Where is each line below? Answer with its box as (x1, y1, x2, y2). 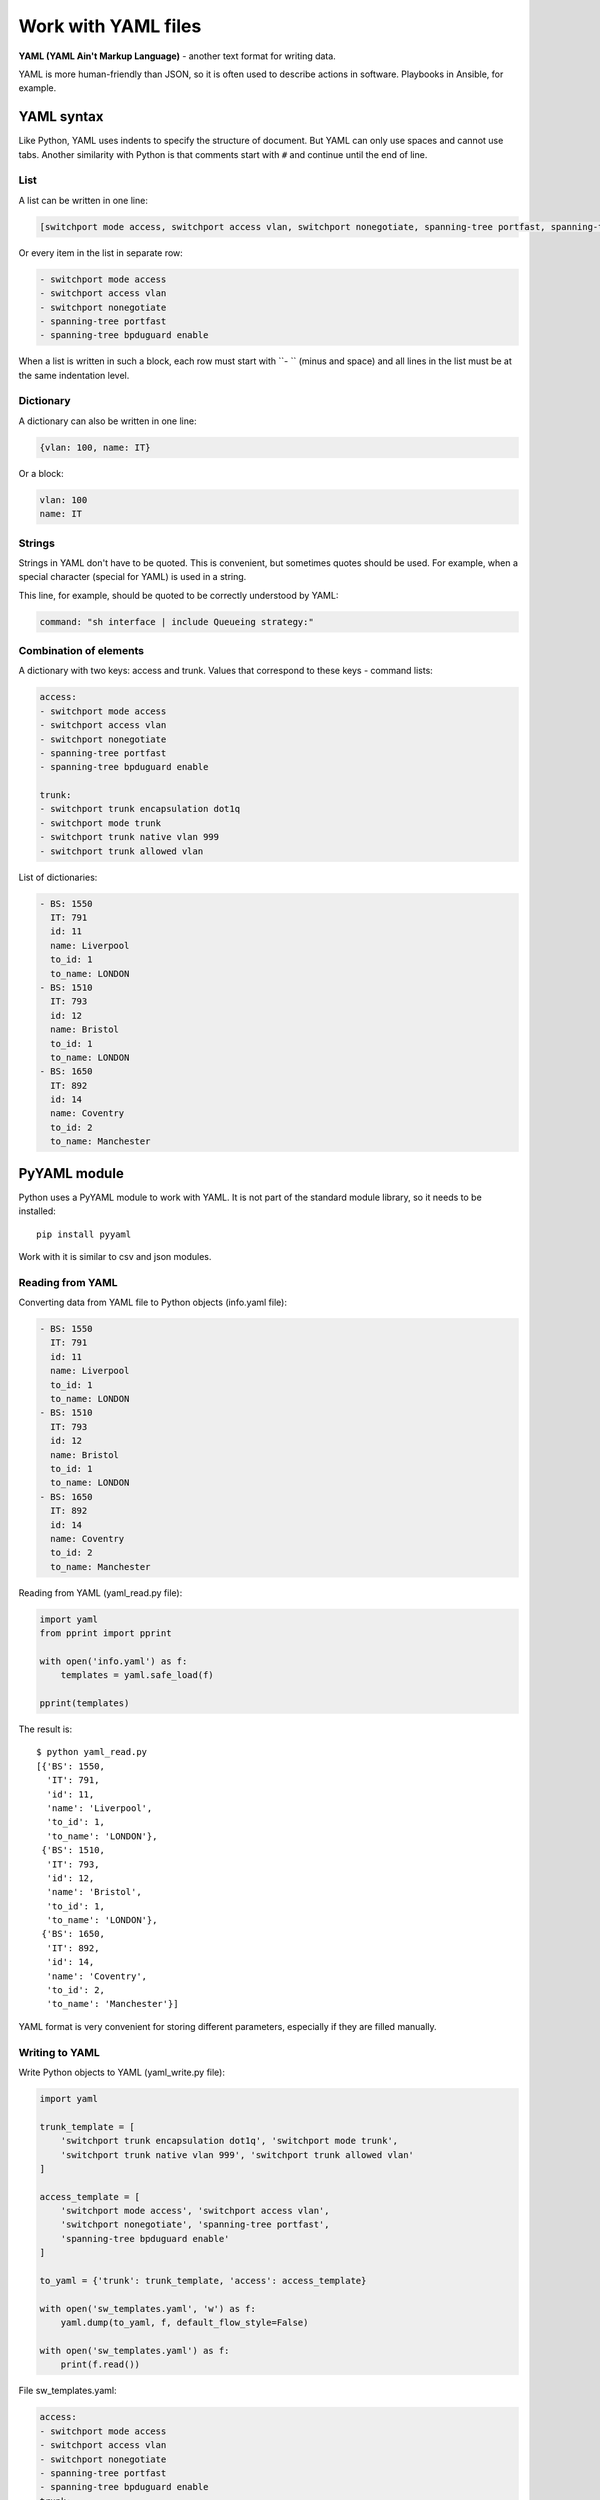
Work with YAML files (18, 15, 202, 37)
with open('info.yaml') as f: (39, 1655, 188, 1667)
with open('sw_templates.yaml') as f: (39, 2345, 230, 2356)
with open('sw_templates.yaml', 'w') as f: (39, 2303, 257, 2314)
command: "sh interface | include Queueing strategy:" (39, 616, 314, 627)
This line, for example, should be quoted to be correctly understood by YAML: (18, 589, 339, 601)
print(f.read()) (60, 2359, 140, 2370)
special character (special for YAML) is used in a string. (18, 571, 247, 583)
